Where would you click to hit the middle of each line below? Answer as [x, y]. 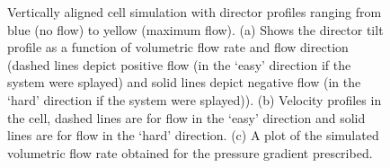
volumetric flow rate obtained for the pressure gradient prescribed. [190, 152]
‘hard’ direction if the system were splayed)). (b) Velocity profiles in [195, 99]
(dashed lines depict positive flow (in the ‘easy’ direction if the [179, 64]
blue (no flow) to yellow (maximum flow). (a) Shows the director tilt [195, 29]
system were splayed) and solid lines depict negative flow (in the [184, 82]
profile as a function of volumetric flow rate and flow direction [178, 47]
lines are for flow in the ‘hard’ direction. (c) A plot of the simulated [193, 135]
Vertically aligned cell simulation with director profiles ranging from [195, 12]
